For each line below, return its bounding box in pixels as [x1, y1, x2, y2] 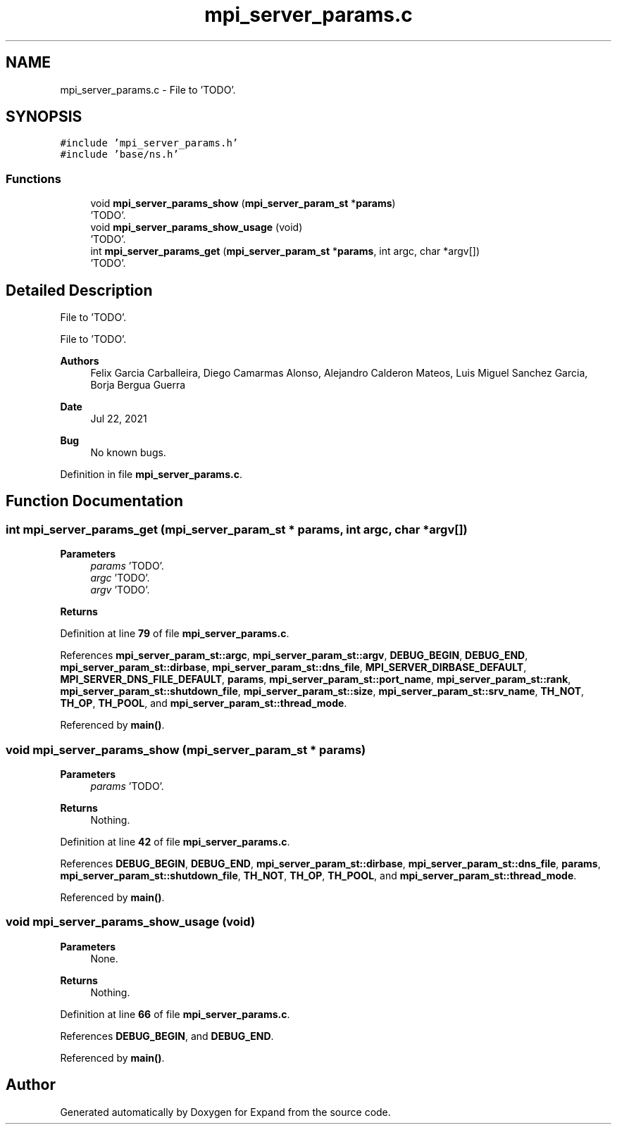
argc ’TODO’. [90, 572, 150, 584]
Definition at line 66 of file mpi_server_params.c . [60, 1007, 290, 1020]
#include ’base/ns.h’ [60, 149, 179, 161]
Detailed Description [6, 281, 153, 299]
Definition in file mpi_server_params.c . [60, 468, 242, 481]
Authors [60, 355, 99, 368]
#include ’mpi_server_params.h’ [60, 137, 239, 149]
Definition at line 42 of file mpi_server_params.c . [60, 836, 290, 848]
